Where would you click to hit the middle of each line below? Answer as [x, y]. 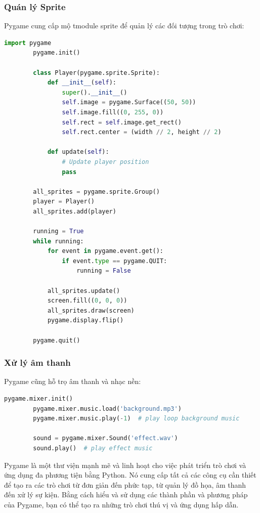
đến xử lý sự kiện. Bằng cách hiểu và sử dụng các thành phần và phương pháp [126, 495]
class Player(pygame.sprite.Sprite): [96, 73]
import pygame [28, 43]
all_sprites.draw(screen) [91, 310]
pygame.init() [57, 53]
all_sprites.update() [84, 291]
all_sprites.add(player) [75, 211]
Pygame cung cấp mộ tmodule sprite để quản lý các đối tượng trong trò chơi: [124, 26]
